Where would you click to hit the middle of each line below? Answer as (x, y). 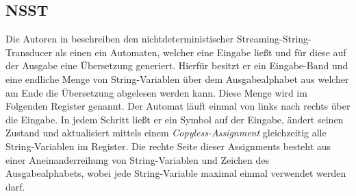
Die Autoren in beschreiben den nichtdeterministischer (120, 39)
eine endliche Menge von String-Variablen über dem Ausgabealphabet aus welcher (177, 78)
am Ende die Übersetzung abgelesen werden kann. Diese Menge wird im (156, 92)
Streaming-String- (274, 39)
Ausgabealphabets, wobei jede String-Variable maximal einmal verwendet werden (176, 173)
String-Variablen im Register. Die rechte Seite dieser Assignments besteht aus (168, 146)
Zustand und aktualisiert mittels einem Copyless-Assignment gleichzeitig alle (166, 133)
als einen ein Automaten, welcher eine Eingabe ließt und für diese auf (201, 52)
